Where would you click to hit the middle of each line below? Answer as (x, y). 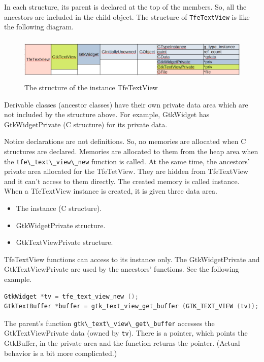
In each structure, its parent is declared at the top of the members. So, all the (125, 7)
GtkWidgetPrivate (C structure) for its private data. (86, 124)
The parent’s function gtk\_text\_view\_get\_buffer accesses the (109, 323)
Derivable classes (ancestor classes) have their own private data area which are (126, 104)
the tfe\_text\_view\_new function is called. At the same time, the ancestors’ (127, 161)
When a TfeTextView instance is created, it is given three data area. (111, 191)
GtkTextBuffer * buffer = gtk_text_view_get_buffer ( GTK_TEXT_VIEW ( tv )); (131, 306)
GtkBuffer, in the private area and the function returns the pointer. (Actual (122, 343)
